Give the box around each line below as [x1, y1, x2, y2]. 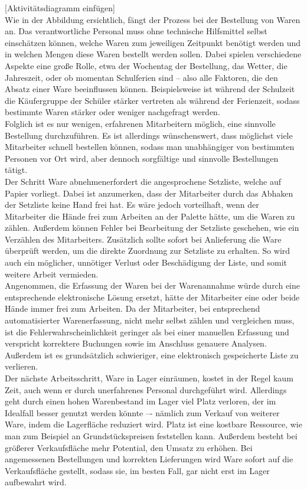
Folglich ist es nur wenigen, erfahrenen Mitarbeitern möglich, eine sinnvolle [5, 117, 276, 129]
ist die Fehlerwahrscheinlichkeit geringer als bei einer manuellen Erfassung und [5, 325, 289, 338]
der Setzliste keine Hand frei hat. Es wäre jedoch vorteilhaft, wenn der [5, 198, 259, 211]
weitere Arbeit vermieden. [5, 267, 99, 280]
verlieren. [5, 360, 38, 373]
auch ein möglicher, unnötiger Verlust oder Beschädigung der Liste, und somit [5, 256, 288, 269]
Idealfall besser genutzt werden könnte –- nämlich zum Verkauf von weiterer [5, 406, 280, 419]
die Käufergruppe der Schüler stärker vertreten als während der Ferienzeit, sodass [5, 94, 300, 106]
